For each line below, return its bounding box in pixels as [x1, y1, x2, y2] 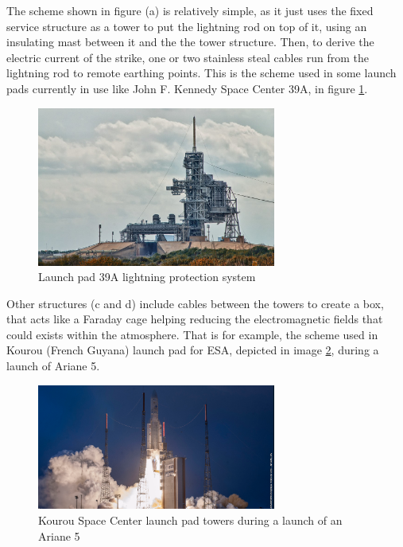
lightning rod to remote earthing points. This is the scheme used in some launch [6, 64, 397, 81]
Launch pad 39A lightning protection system [38, 268, 256, 285]
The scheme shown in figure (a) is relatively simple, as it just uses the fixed [6, 2, 374, 18]
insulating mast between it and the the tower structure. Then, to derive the [6, 33, 374, 50]
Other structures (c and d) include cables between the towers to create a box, [6, 295, 384, 311]
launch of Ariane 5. [6, 358, 100, 374]
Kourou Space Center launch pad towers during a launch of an [38, 512, 343, 529]
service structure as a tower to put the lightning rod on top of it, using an [6, 18, 367, 34]
